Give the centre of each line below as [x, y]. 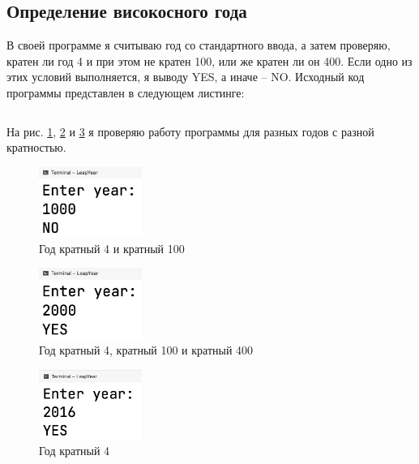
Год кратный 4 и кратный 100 [112, 248]
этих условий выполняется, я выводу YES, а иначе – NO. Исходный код [186, 77]
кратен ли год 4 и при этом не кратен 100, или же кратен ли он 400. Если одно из [209, 60]
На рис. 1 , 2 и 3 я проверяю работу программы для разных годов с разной [190, 131]
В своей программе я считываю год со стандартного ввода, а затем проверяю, [199, 45]
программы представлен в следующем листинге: [126, 92]
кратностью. [36, 147]
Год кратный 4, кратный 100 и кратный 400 [146, 350]
